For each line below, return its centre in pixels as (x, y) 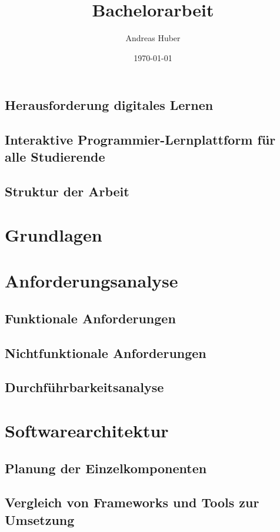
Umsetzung (40, 519)
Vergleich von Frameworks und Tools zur (132, 502)
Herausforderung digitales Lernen (109, 105)
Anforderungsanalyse (91, 281)
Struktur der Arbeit (67, 191)
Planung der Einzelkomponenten (106, 468)
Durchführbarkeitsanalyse (84, 387)
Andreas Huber (153, 38)
